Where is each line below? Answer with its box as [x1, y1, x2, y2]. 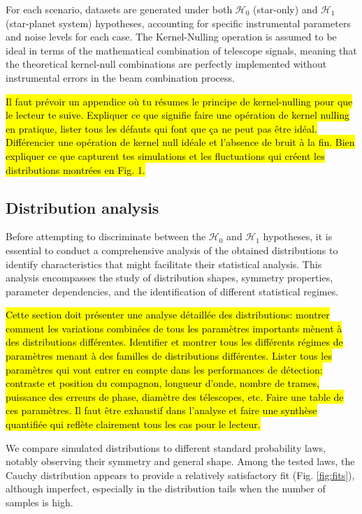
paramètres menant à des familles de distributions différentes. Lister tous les [6, 348, 332, 363]
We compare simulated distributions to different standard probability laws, [6, 440, 326, 455]
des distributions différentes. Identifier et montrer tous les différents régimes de [6, 335, 343, 349]
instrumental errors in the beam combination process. [6, 70, 235, 85]
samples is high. [6, 495, 73, 510]
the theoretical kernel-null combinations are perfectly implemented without [6, 57, 327, 71]
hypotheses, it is [263, 229, 333, 244]
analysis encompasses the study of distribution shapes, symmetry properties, [6, 270, 333, 285]
